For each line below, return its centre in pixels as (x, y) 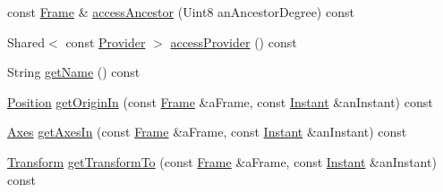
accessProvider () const (234, 42)
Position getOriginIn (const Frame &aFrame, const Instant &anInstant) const (220, 101)
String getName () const (74, 72)
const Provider (106, 42)
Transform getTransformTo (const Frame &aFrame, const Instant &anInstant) (222, 161)
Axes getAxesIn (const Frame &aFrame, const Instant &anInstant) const (207, 132)
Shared (26, 42)
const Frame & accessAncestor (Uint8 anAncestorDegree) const (181, 12)
